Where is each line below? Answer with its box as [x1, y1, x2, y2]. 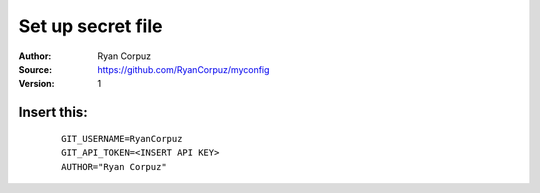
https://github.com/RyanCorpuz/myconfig [97, 63, 270, 75]
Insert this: [18, 104, 89, 121]
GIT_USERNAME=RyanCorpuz [61, 133, 183, 144]
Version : [18, 78, 55, 90]
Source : [18, 63, 53, 75]
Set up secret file [18, 15, 163, 37]
